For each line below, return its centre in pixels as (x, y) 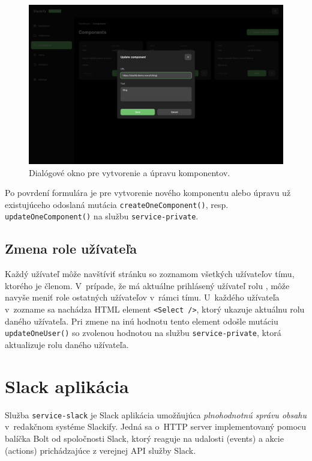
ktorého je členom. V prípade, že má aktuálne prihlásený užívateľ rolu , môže (147, 285)
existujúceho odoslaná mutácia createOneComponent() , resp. (117, 204)
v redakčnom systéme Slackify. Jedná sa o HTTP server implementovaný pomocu (156, 426)
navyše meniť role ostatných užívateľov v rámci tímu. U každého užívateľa (142, 297)
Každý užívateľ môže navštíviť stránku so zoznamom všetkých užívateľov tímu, (150, 274)
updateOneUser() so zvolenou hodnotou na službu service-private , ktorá (143, 333)
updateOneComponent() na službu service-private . (102, 216)
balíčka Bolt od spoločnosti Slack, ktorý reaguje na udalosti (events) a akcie (144, 438)
